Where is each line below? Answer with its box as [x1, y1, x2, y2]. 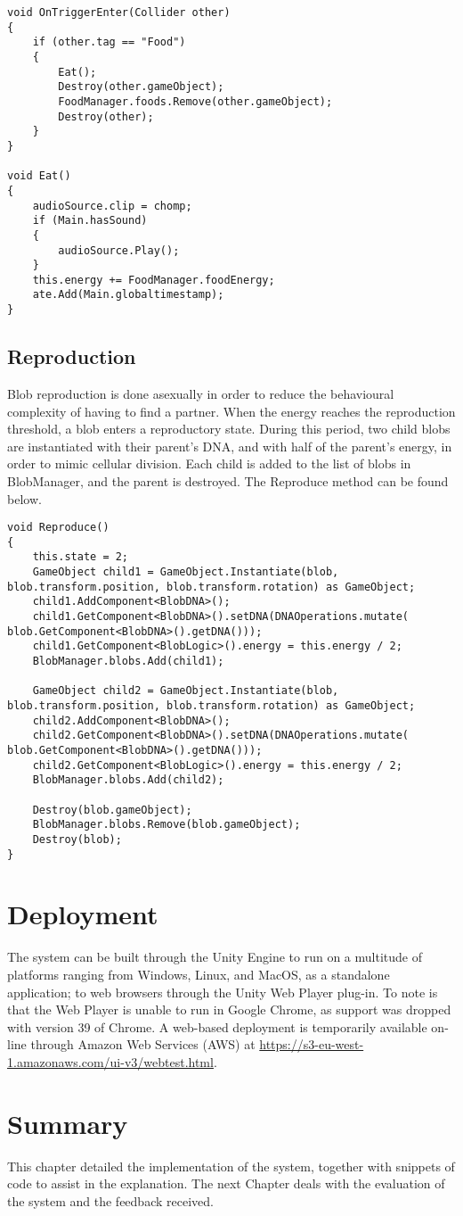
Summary [7, 1104, 128, 1141]
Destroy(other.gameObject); [58, 80, 224, 94]
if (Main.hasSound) [32, 214, 148, 227]
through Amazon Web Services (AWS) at [30, 1035, 256, 1054]
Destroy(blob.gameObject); [32, 803, 192, 816]
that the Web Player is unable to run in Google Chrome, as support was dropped [7, 1000, 451, 1019]
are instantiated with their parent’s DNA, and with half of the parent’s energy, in [7, 436, 452, 455]
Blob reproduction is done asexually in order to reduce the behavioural [7, 384, 394, 402]
